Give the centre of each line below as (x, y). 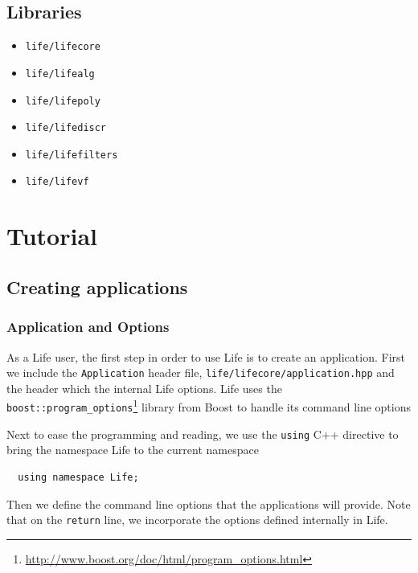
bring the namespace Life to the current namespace (133, 450)
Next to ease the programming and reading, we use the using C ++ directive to (203, 434)
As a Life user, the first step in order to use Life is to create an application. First (206, 356)
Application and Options (88, 327)
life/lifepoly (63, 101)
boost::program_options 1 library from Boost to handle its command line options (209, 406)
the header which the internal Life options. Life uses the (144, 388)
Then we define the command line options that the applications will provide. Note (209, 503)
